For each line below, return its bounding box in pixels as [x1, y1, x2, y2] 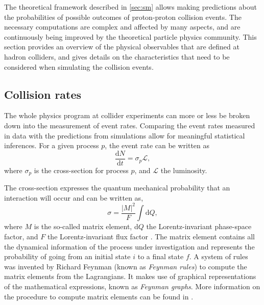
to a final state [137, 251, 184, 262]
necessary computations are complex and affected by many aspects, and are [4, 21, 241, 32]
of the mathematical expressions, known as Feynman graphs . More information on [4, 281, 260, 291]
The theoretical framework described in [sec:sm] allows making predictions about [4, 2, 257, 12]
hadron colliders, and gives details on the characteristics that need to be [4, 51, 230, 62]
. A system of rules [189, 251, 248, 262]
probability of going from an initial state [4, 251, 131, 262]
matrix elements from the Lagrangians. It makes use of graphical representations [4, 271, 256, 282]
